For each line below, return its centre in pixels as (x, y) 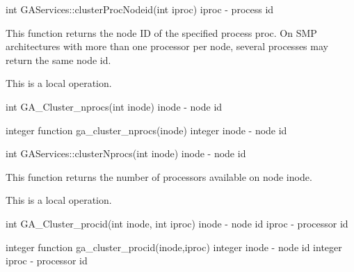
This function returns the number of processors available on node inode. (159, 176)
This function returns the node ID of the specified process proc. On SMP (161, 32)
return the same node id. (58, 59)
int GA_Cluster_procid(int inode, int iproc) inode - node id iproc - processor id (177, 223)
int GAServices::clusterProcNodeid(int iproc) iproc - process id (140, 9)
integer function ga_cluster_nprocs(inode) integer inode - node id (146, 130)
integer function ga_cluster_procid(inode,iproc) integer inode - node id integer (174, 247)
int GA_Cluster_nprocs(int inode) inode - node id (114, 106)
